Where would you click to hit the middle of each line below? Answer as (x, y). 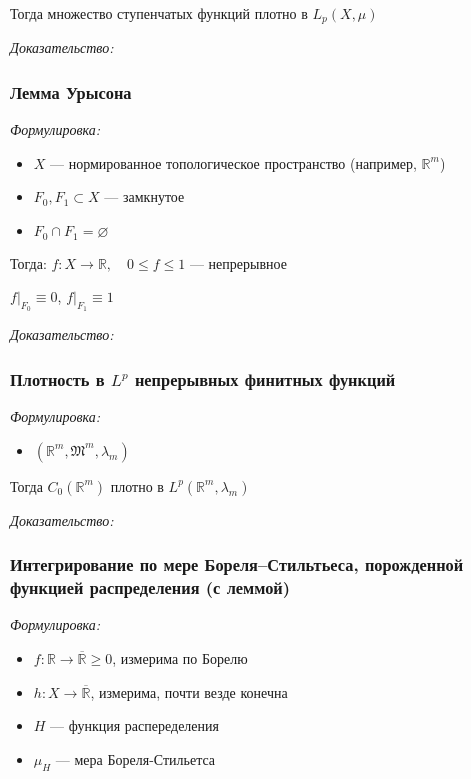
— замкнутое (144, 196)
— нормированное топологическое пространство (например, (233, 162)
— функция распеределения (134, 725)
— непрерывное (238, 262)
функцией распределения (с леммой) (150, 587)
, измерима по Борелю (180, 658)
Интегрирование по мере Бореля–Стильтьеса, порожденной (237, 564)
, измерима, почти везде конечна (189, 691)
